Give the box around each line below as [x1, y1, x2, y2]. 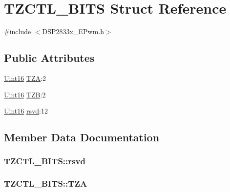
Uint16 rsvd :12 [4, 106, 48, 116]
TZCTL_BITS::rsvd [4, 155, 85, 167]
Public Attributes [4, 50, 95, 65]
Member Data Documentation [4, 130, 160, 145]
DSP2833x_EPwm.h [42, 26, 104, 37]
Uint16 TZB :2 [4, 89, 46, 99]
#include [4, 26, 31, 37]
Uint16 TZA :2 [4, 73, 46, 83]
